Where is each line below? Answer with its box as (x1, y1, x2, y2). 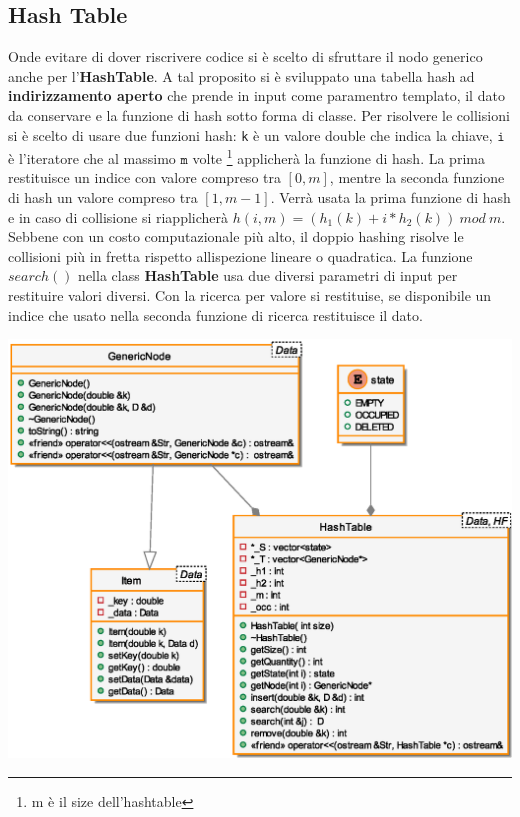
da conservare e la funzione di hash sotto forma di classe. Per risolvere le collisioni (8, 104, 510, 125)
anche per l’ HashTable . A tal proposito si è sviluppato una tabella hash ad (8, 65, 475, 86)
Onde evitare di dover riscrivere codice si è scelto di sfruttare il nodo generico (8, 46, 483, 67)
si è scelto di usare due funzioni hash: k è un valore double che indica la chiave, (8, 124, 493, 145)
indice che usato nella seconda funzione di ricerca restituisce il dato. (8, 304, 423, 325)
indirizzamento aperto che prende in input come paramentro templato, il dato (8, 85, 505, 106)
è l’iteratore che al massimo (8, 147, 176, 168)
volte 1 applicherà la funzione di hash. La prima (192, 145, 485, 168)
